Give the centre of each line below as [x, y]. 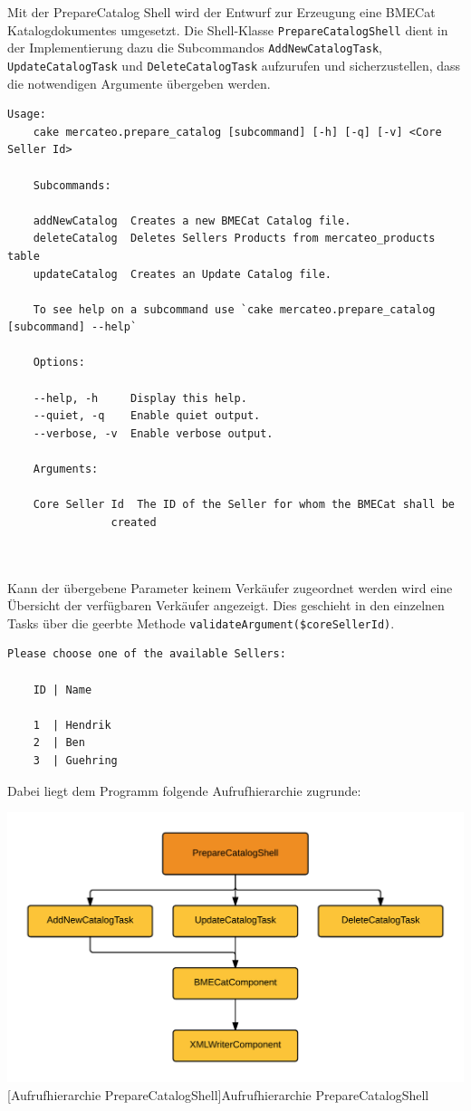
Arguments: [66, 469]
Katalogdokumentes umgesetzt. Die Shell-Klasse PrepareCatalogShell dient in [228, 29]
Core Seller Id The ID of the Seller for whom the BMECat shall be [244, 505]
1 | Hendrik [72, 725]
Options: [59, 363]
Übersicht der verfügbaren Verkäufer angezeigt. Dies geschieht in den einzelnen [226, 605]
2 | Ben [59, 743]
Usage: [27, 115]
